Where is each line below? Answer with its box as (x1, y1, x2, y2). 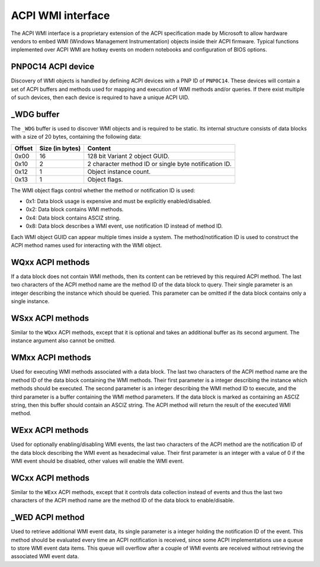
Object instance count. (87, 167, 151, 176)
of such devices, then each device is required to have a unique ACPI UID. (11, 94, 190, 101)
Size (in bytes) (39, 144, 81, 152)
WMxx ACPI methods (11, 353, 91, 363)
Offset (14, 144, 33, 152)
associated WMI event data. (11, 553, 79, 560)
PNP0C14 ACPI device (11, 62, 95, 72)
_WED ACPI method (11, 512, 85, 523)
